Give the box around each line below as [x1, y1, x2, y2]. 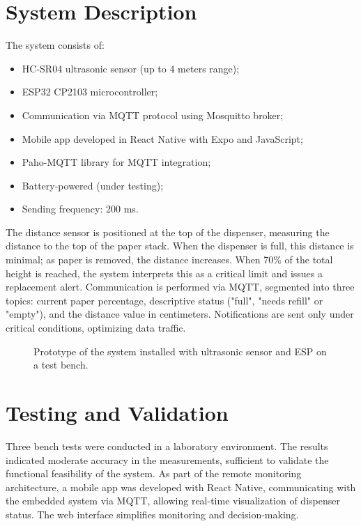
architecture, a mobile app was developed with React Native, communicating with [6, 479, 356, 494]
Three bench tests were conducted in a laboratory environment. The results [6, 438, 328, 453]
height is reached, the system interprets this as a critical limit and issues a [6, 265, 323, 280]
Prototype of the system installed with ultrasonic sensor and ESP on [33, 343, 327, 358]
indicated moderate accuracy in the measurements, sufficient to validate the [6, 452, 329, 467]
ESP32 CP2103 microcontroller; [22, 84, 158, 99]
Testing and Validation [6, 399, 229, 426]
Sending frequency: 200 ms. [22, 201, 139, 216]
